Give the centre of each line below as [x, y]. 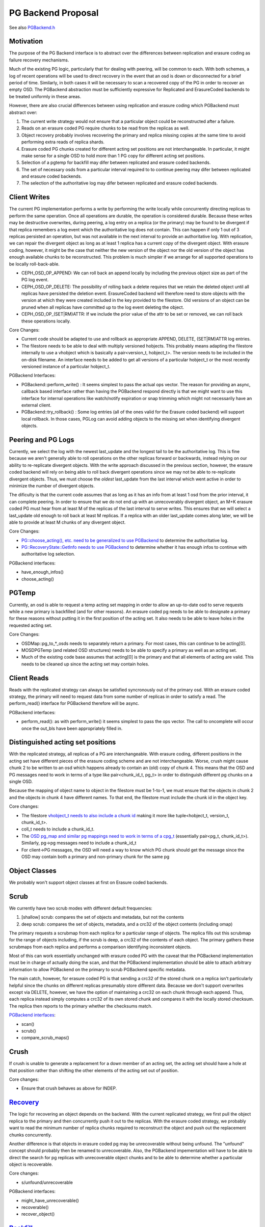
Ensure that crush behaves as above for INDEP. [69, 1088]
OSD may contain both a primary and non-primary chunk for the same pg [95, 856]
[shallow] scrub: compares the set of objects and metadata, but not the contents [103, 917]
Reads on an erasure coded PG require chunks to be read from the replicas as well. [106, 128]
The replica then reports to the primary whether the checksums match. [81, 1006]
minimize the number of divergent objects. [52, 485]
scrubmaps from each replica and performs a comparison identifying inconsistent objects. [100, 947]
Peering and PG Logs [42, 440]
